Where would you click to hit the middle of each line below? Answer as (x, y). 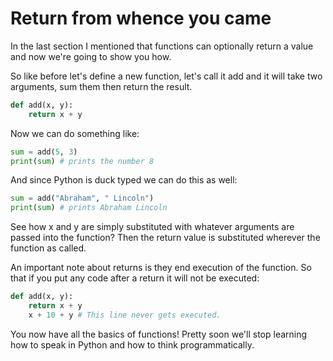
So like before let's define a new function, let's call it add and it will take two (166, 76)
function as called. (48, 248)
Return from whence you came (141, 18)
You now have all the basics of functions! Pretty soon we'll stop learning (159, 334)
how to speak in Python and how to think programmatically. (132, 344)
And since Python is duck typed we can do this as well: (124, 180)
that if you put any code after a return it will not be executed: (135, 278)
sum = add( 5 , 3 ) (44, 152)
